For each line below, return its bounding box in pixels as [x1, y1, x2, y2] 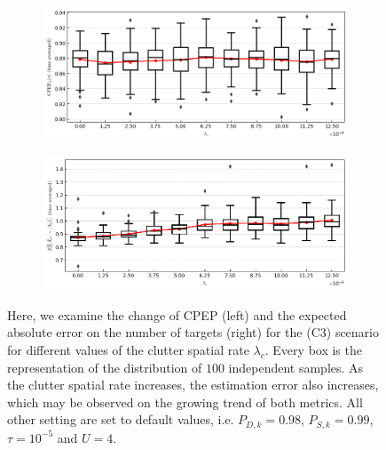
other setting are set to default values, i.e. [7, 410, 234, 429]
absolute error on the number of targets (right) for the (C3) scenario [7, 323, 379, 342]
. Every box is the [264, 341, 362, 359]
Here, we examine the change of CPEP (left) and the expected [7, 305, 347, 324]
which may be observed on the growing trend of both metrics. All [7, 392, 363, 411]
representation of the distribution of [7, 358, 202, 376]
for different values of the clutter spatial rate [7, 341, 249, 359]
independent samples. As [228, 358, 364, 376]
